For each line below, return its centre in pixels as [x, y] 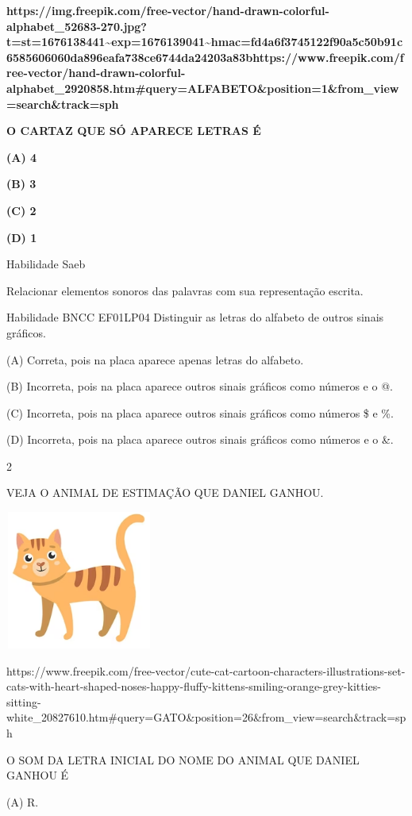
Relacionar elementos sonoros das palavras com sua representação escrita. [185, 290]
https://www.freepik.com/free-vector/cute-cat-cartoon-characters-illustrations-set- [206, 670]
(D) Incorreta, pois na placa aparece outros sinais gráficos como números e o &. [200, 439]
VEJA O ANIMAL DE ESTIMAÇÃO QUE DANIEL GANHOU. [165, 493]
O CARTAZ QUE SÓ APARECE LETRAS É [134, 131]
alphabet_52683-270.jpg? [77, 26]
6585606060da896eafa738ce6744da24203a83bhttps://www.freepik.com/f [205, 57]
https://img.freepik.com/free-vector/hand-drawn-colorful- [168, 10]
